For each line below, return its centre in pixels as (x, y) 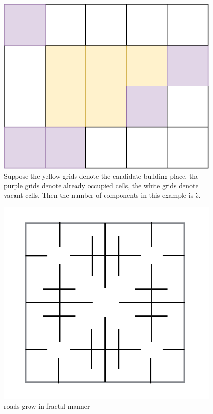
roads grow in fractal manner (47, 405)
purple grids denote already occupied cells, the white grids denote (101, 185)
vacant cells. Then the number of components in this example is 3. (102, 195)
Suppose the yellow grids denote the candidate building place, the (101, 176)
